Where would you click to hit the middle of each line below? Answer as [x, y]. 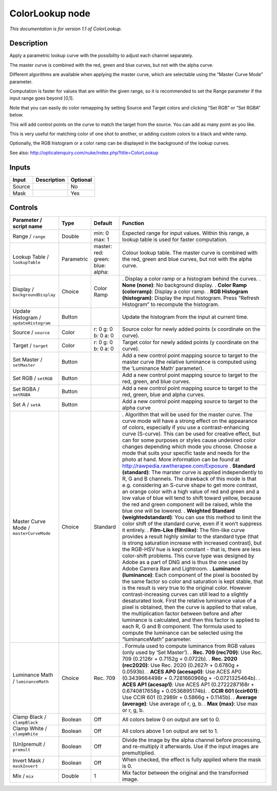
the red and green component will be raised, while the [187, 504]
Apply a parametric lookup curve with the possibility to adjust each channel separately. [101, 55]
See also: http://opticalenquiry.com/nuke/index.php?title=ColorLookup [84, 153]
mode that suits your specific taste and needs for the [186, 453]
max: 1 [102, 240]
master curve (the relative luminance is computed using [189, 362]
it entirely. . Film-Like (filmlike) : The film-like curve [184, 530]
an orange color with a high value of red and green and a [191, 492]
